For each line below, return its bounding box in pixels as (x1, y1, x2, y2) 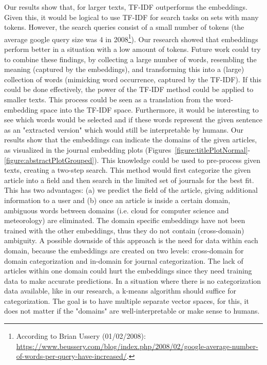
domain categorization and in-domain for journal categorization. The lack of (4, 255, 243, 266)
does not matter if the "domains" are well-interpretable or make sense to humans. (4, 305, 260, 316)
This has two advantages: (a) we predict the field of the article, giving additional (4, 185, 258, 195)
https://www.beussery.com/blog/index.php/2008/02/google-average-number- (16, 340, 258, 351)
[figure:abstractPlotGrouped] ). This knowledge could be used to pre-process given (4, 154, 261, 165)
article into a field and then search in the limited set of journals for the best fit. (4, 174, 254, 185)
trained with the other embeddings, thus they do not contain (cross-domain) (4, 225, 244, 235)
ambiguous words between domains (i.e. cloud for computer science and (4, 205, 229, 215)
